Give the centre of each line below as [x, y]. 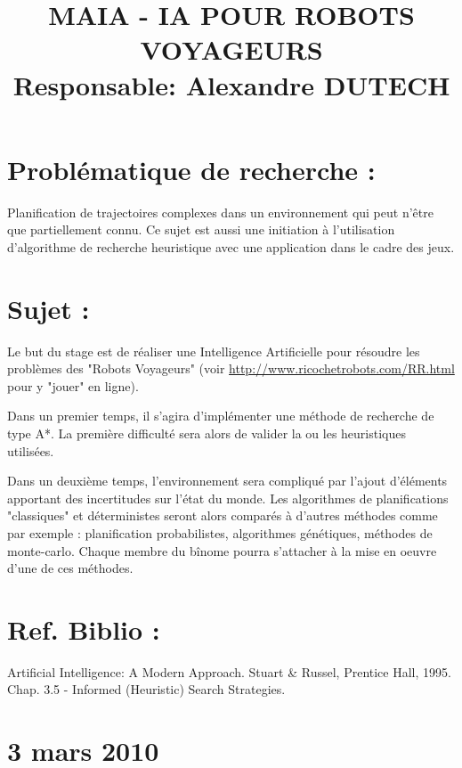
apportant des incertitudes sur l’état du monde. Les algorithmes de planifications [228, 498]
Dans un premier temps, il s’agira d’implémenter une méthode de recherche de [221, 416]
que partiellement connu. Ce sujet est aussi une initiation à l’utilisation [201, 229]
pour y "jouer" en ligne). [73, 385]
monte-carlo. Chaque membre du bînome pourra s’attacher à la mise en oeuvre [222, 550]
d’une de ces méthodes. [70, 568]
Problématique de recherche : [191, 169]
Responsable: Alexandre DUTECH [231, 84]
